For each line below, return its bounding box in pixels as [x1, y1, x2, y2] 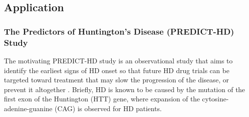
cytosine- [202, 94, 229, 104]
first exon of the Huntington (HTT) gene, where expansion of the [4, 94, 200, 104]
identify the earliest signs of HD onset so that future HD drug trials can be [4, 65, 229, 75]
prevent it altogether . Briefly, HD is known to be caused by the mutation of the [4, 84, 245, 94]
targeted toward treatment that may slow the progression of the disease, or [4, 75, 229, 85]
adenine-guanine [4, 103, 52, 113]
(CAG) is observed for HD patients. [54, 103, 162, 113]
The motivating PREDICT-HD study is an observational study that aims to [4, 55, 233, 65]
